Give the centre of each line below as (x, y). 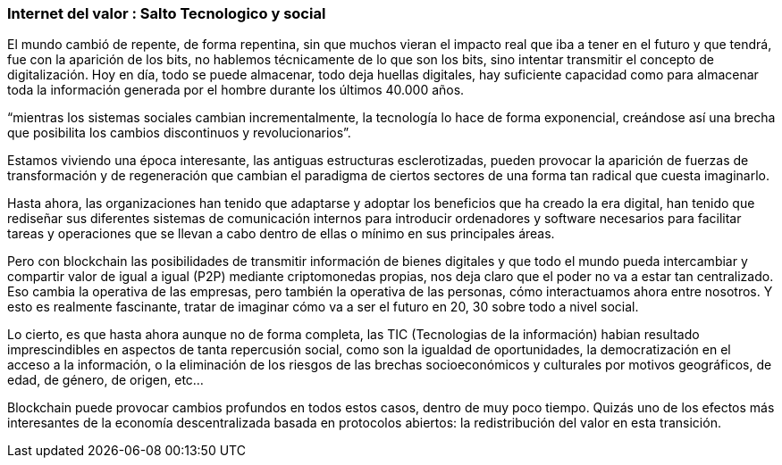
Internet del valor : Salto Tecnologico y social (167, 13)
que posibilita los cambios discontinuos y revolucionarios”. (179, 133)
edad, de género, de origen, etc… (105, 380)
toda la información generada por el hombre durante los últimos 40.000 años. (236, 90)
